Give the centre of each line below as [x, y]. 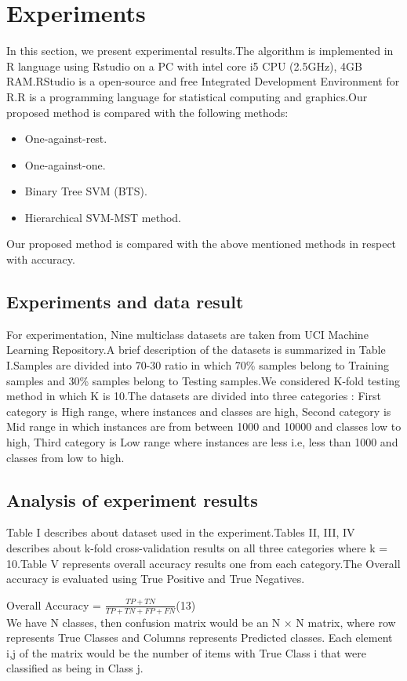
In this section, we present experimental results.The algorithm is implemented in [200, 51]
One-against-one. [65, 164]
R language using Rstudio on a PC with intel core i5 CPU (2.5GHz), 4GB [185, 66]
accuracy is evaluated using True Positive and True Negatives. [156, 579]
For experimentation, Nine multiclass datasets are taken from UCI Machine [187, 334]
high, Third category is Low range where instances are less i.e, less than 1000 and [202, 442]
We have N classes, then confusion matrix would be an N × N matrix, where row [201, 622]
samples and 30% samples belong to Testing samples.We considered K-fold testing [203, 380]
